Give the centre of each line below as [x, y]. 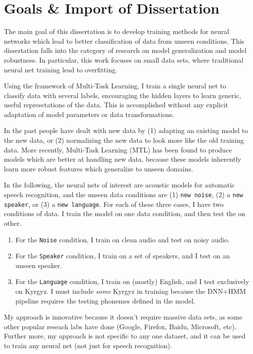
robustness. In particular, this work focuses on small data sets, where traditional [124, 59]
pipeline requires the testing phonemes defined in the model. [105, 300]
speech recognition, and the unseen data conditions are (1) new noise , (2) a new [124, 194]
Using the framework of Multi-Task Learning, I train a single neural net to [115, 86]
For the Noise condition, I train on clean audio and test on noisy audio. [122, 239]
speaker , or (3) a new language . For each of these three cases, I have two [114, 204]
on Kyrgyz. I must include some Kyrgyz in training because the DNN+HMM [131, 291]
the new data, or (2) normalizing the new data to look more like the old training [124, 140]
